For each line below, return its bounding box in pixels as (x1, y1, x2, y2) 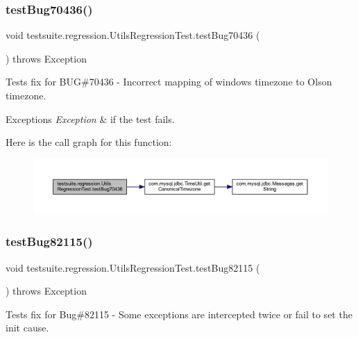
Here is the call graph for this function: (6, 135, 172, 149)
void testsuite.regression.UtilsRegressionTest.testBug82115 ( (6, 260, 260, 274)
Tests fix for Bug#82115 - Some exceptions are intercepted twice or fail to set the (6, 306, 352, 321)
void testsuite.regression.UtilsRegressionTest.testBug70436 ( (6, 28, 260, 42)
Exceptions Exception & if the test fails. (6, 111, 175, 126)
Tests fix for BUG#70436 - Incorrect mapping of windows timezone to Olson (6, 74, 332, 89)
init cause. (6, 320, 49, 335)
